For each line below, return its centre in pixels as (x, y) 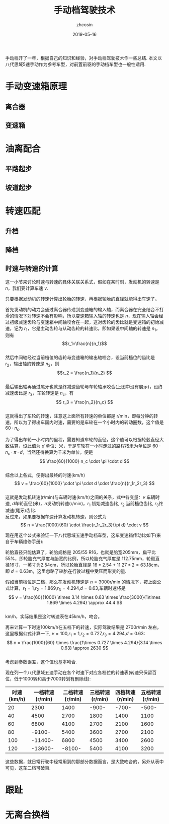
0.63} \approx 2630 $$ (84, 648)
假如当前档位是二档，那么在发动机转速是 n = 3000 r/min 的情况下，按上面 (81, 582)
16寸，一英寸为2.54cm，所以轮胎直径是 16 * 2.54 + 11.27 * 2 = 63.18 (80, 565)
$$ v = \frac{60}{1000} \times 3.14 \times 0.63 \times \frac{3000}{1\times (84, 597)
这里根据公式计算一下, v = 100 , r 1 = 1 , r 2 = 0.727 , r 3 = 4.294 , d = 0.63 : (75, 634)
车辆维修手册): (29, 541)
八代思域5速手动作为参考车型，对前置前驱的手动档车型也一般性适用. (75, 64)
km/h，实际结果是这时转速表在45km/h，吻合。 (54, 616)
